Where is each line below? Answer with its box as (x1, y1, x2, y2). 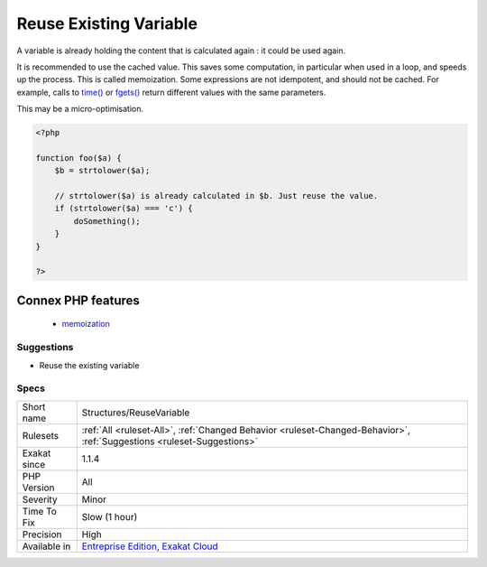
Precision (22, 528, 62, 541)
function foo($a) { (35, 153, 122, 163)
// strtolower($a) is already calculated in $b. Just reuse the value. (54, 191, 379, 201)
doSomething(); (73, 216, 142, 226)
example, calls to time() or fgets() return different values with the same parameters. (16, 87, 326, 98)
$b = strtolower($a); (54, 165, 151, 176)
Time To (22, 505, 58, 517)
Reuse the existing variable (39, 359, 140, 370)
